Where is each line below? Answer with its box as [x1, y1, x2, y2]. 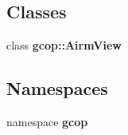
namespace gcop [6, 113, 88, 129]
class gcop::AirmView [6, 37, 122, 54]
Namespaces [6, 76, 108, 101]
